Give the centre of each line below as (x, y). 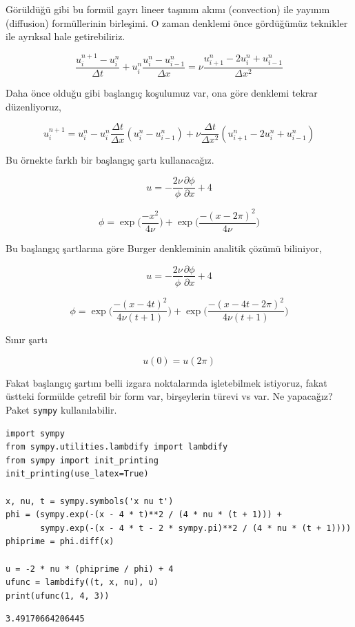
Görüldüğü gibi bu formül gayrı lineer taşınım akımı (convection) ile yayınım (168, 9)
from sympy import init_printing (82, 460)
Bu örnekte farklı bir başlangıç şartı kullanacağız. (110, 159)
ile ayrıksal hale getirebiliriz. (65, 36)
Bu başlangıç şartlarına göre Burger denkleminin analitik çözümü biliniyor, (164, 248)
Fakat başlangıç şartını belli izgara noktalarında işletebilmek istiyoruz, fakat (166, 382)
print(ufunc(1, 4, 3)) (58, 596)
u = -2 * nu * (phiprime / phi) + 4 (90, 569)
